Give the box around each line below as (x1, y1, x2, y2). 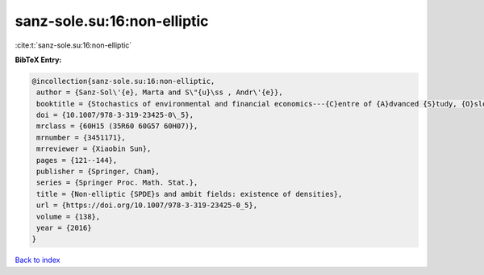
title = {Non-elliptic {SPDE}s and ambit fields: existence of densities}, (36, 190, 343, 198)
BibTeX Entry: (15, 55, 62, 65)
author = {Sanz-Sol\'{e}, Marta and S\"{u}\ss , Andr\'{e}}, (36, 88, 283, 97)
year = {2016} (36, 223, 92, 232)
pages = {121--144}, (36, 156, 118, 165)
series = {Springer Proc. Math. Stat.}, (36, 178, 198, 187)
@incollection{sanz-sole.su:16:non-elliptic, (31, 77, 215, 85)
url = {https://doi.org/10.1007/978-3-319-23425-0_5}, (36, 201, 258, 210)
